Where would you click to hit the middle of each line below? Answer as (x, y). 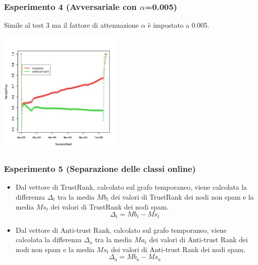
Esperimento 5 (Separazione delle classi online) (100, 169)
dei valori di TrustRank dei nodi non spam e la (182, 196)
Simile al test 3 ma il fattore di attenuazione (71, 25)
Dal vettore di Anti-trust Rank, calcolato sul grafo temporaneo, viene (121, 230)
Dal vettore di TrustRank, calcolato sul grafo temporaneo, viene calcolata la (131, 187)
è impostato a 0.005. (178, 25)
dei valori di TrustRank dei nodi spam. (110, 206)
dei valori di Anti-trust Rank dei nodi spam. (178, 249)
